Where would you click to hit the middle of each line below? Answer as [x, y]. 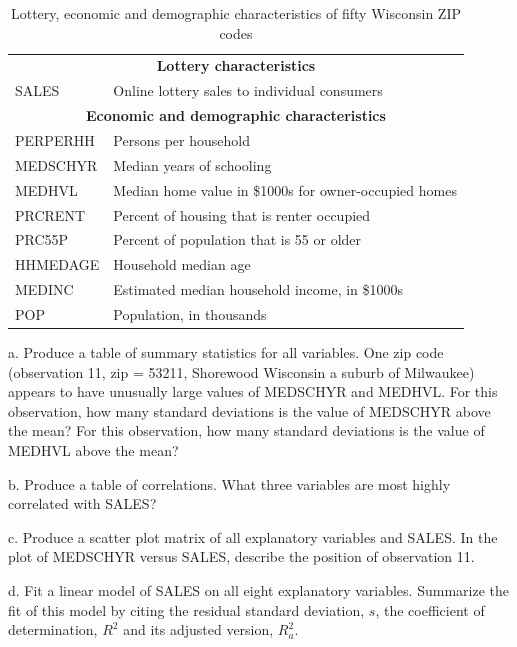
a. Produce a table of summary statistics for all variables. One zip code [226, 351]
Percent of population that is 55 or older [237, 239]
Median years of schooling [192, 164]
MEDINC [44, 289]
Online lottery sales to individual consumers [248, 90]
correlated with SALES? [82, 503]
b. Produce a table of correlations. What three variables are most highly [229, 483]
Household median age [182, 264]
